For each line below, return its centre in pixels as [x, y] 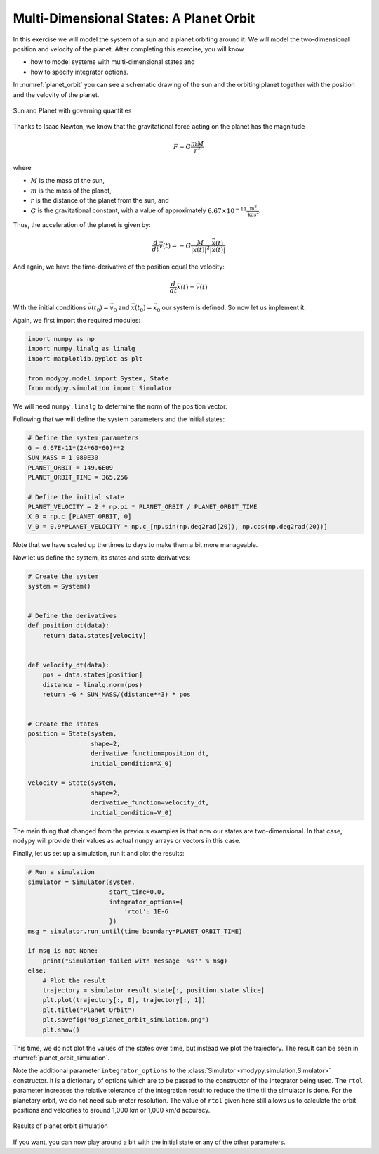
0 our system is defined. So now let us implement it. [232, 308]
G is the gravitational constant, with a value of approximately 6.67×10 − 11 [139, 210]
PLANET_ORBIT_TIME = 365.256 [78, 477]
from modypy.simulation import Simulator [100, 388]
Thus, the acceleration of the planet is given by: [82, 225]
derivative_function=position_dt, [150, 754]
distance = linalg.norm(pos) [93, 685]
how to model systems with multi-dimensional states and [113, 62]
